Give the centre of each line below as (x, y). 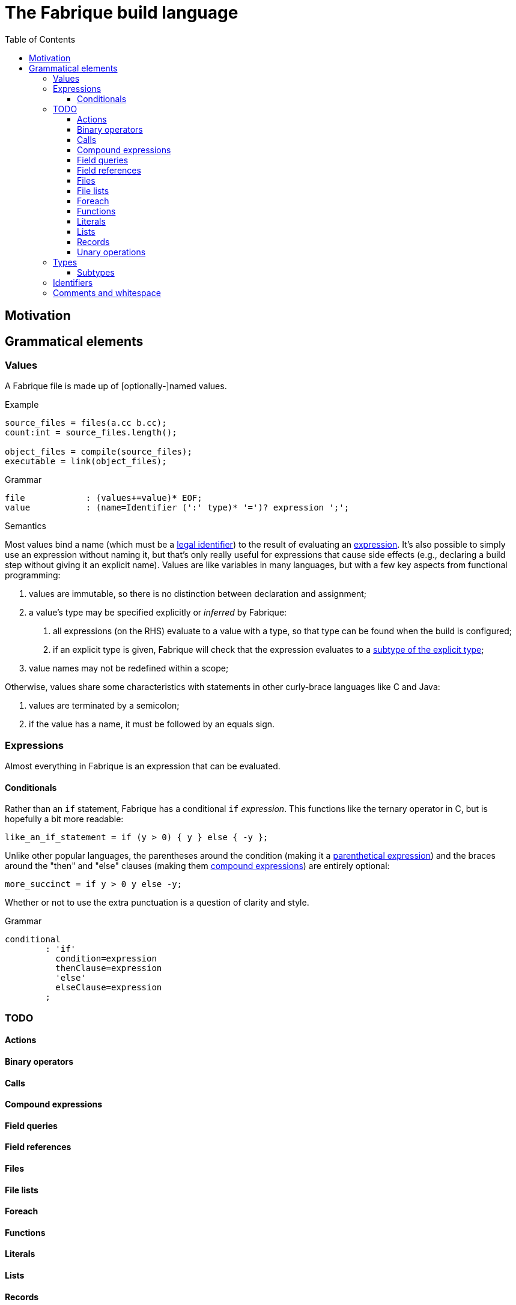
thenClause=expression (109, 968)
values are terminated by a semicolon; (104, 706)
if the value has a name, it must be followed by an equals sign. (152, 724)
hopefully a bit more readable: (64, 819)
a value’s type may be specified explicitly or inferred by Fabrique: (158, 613)
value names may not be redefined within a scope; (129, 668)
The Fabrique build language (122, 13)
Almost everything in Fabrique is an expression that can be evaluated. (143, 766)
